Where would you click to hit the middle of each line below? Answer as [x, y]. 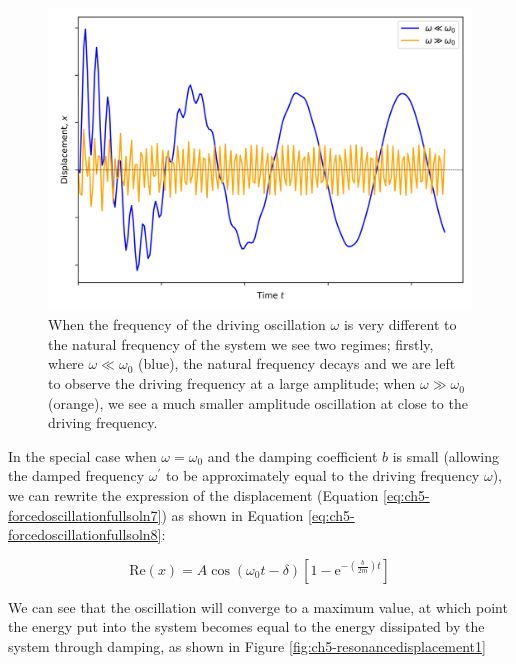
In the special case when [82, 455]
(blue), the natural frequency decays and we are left [297, 363]
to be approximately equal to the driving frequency [323, 475]
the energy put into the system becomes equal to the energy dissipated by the [246, 626]
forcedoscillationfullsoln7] [85, 514]
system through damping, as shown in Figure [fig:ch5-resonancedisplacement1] [247, 645]
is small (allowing [446, 455]
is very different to [400, 324]
